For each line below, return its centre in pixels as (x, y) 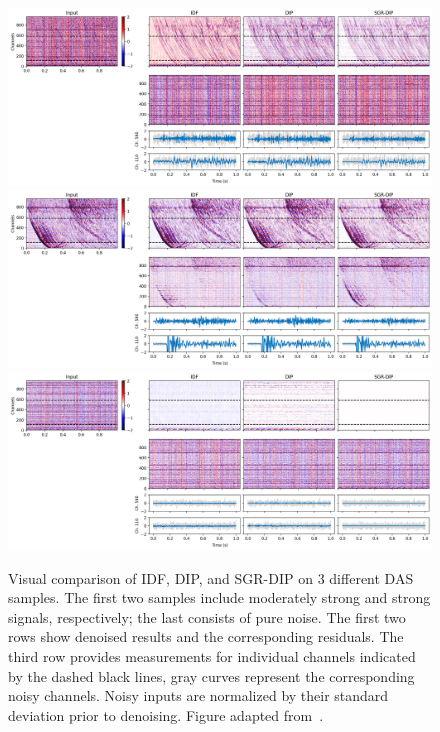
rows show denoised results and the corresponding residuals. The (206, 636)
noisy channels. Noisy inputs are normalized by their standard (198, 695)
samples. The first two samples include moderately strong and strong (219, 597)
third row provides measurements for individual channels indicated (212, 656)
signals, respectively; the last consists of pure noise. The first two (207, 616)
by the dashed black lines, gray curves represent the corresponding (211, 675)
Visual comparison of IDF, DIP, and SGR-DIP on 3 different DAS (211, 577)
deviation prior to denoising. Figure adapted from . (166, 714)
